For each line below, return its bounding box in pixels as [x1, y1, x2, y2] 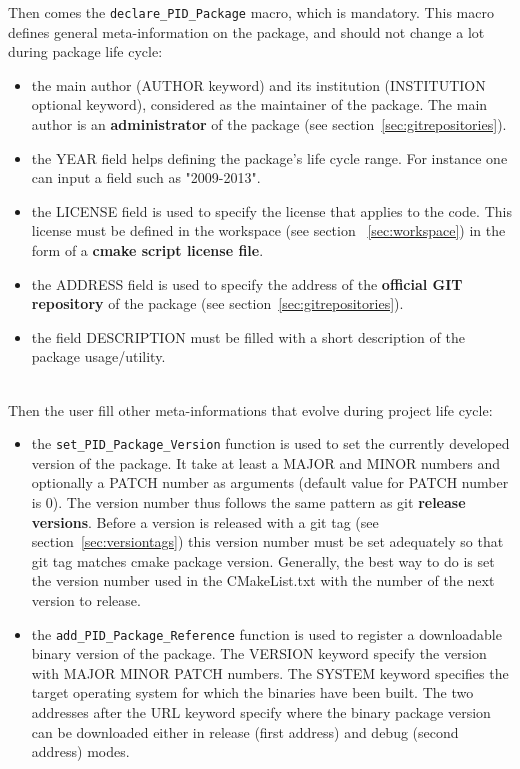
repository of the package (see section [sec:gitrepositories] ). [31, 293, 404, 314]
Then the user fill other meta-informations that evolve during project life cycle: [8, 399, 493, 420]
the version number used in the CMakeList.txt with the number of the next [31, 570, 495, 591]
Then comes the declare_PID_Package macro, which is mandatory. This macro [8, 2, 494, 22]
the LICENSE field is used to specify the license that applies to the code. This [31, 200, 512, 221]
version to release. [31, 589, 141, 610]
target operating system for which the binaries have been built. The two [31, 682, 474, 703]
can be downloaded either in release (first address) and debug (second [31, 721, 459, 742]
